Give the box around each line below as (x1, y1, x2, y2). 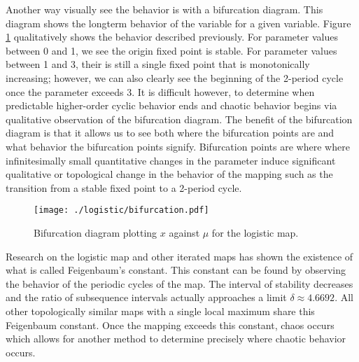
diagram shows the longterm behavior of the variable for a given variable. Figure (6, 15, 351, 30)
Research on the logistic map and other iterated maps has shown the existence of (6, 249, 353, 263)
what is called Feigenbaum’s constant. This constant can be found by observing (6, 263, 346, 277)
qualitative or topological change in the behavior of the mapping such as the (6, 167, 333, 181)
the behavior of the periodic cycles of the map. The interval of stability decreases (6, 276, 353, 291)
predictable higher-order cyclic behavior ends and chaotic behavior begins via (6, 98, 337, 113)
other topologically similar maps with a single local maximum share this (6, 303, 315, 318)
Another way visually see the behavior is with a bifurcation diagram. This (6, 2, 323, 16)
